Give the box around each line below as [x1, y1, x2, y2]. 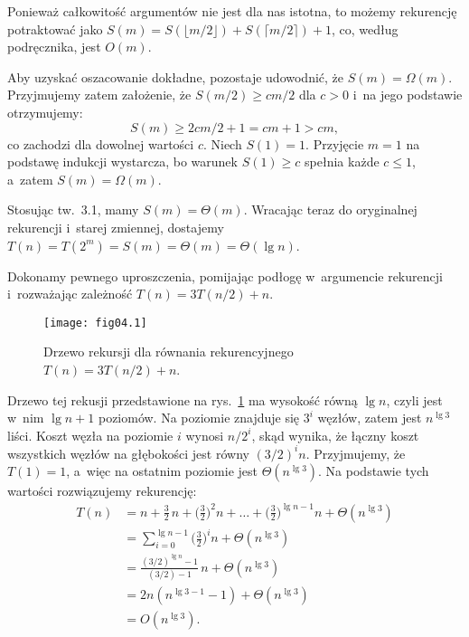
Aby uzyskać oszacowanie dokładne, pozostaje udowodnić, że [7, 67, 344, 86]
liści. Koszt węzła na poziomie [7, 425, 174, 444]
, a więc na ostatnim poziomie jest [66, 461, 258, 480]
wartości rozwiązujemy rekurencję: [7, 481, 197, 500]
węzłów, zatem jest [317, 408, 422, 427]
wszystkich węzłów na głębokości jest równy [7, 443, 249, 462]
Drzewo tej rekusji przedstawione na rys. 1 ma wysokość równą [7, 390, 358, 409]
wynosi [185, 425, 224, 444]
